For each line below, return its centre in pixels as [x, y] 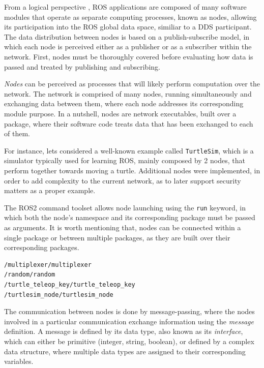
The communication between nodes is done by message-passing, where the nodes [129, 311]
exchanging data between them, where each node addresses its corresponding [124, 103]
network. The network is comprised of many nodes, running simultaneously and [128, 93]
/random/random [30, 275]
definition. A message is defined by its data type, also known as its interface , [124, 331]
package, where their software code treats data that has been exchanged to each [129, 123]
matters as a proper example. [50, 190]
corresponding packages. [42, 247]
